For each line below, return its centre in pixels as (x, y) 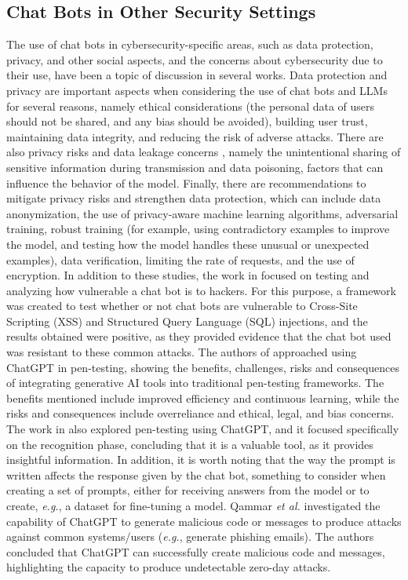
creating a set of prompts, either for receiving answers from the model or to (188, 490)
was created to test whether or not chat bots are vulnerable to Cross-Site (182, 306)
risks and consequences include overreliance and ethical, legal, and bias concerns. (200, 413)
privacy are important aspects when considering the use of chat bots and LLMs (197, 90)
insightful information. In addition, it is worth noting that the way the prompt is (201, 460)
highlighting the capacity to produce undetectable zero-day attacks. (169, 567)
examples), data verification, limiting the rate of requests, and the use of (180, 259)
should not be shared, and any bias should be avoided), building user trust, (187, 121)
